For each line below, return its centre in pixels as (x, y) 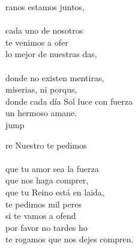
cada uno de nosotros (44, 30)
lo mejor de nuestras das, (51, 54)
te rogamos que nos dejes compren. (70, 239)
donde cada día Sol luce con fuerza (69, 101)
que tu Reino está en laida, (55, 192)
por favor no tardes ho (46, 227)
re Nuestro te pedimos (46, 145)
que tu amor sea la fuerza (52, 168)
